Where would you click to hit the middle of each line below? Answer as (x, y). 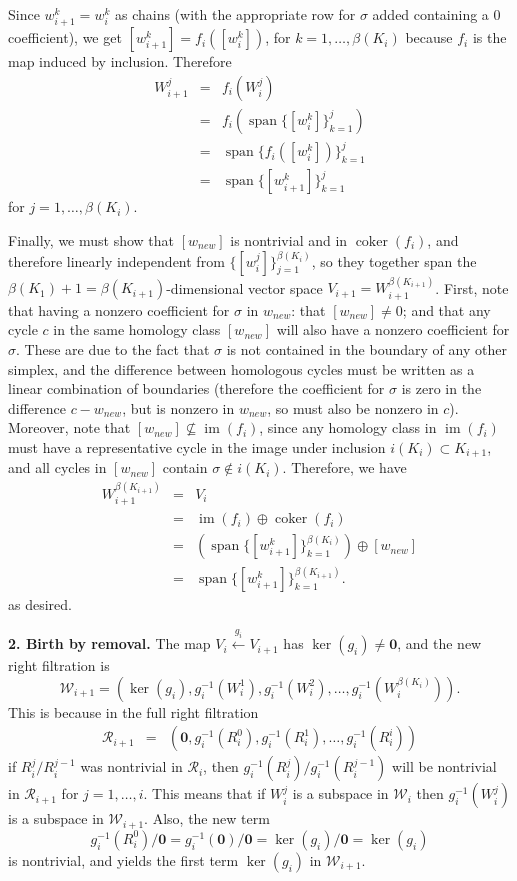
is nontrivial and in (289, 239)
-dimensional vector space (244, 287)
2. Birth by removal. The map (109, 643)
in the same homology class (137, 329)
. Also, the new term (207, 818)
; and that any (446, 309)
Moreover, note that (69, 427)
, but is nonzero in (178, 407)
